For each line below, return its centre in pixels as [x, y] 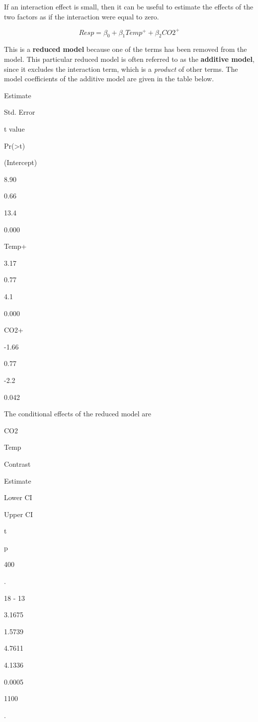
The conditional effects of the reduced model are [78, 414]
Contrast [17, 463]
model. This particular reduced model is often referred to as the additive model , [129, 59]
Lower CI [18, 497]
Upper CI [18, 514]
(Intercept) [21, 162]
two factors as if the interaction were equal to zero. [82, 16]
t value [14, 129]
